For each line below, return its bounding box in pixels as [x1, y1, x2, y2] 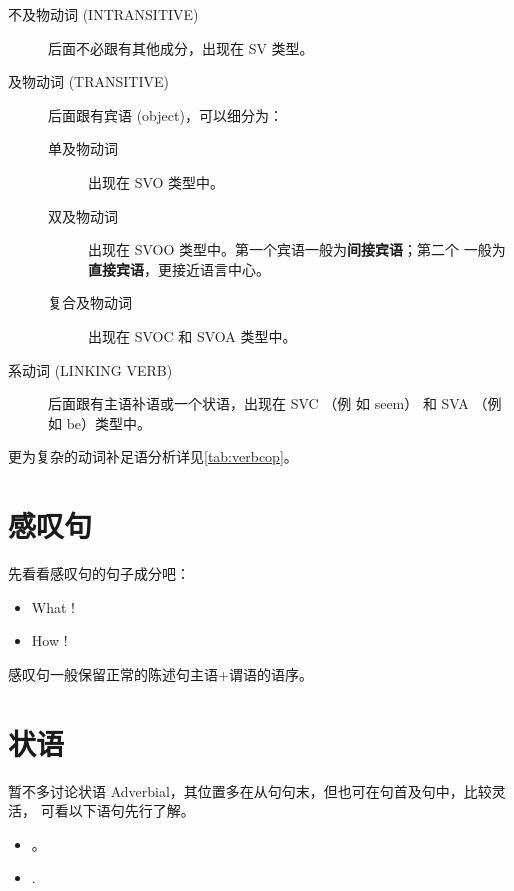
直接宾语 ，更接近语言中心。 [88, 258, 270, 279]
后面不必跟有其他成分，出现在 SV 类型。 [48, 37, 314, 58]
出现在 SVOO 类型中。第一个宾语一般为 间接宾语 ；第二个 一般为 [88, 239, 506, 260]
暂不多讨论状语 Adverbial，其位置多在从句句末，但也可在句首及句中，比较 [8, 780, 492, 801]
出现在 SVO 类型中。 [88, 171, 225, 192]
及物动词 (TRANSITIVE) [8, 71, 169, 92]
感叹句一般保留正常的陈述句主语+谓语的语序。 [8, 663, 313, 684]
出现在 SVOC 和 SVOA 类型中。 [88, 325, 297, 346]
